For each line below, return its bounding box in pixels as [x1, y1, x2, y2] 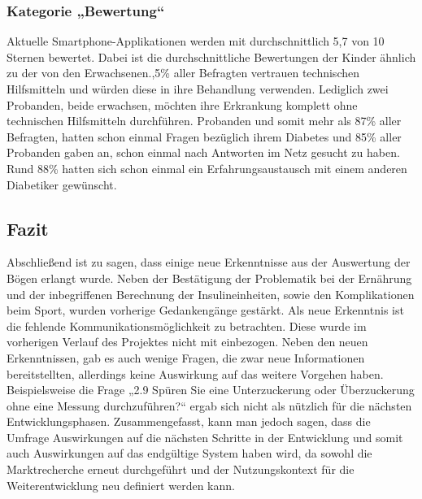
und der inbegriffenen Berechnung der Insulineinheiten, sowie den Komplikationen [7, 285, 415, 302]
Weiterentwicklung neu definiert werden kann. [7, 476, 235, 493]
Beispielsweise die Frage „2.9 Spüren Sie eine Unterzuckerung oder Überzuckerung [7, 381, 415, 398]
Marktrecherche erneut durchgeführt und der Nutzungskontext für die [7, 461, 355, 478]
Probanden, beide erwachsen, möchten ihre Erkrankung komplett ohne [7, 96, 358, 113]
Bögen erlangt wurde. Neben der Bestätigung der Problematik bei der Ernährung [7, 269, 412, 286]
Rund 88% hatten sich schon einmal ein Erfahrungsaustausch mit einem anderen [7, 159, 407, 176]
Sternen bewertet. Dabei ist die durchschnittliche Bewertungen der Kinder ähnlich [7, 48, 416, 65]
